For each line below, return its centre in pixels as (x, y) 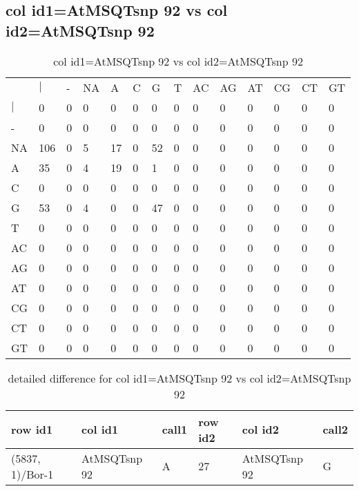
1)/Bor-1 (32, 474)
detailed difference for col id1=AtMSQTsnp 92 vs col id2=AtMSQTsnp (179, 378)
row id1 (32, 430)
